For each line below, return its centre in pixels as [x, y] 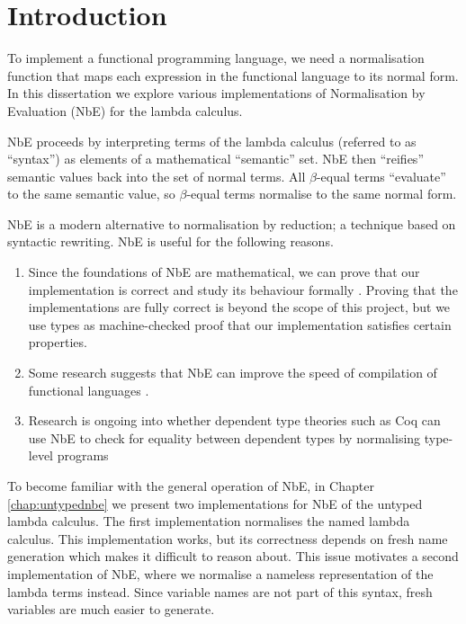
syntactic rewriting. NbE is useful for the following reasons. [170, 241]
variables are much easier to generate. [111, 609]
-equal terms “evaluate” [381, 176]
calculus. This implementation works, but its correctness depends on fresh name [228, 538]
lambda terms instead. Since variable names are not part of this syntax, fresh [220, 591]
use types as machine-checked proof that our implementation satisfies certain [240, 324]
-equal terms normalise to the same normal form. [322, 194]
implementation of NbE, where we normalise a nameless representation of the [220, 573]
